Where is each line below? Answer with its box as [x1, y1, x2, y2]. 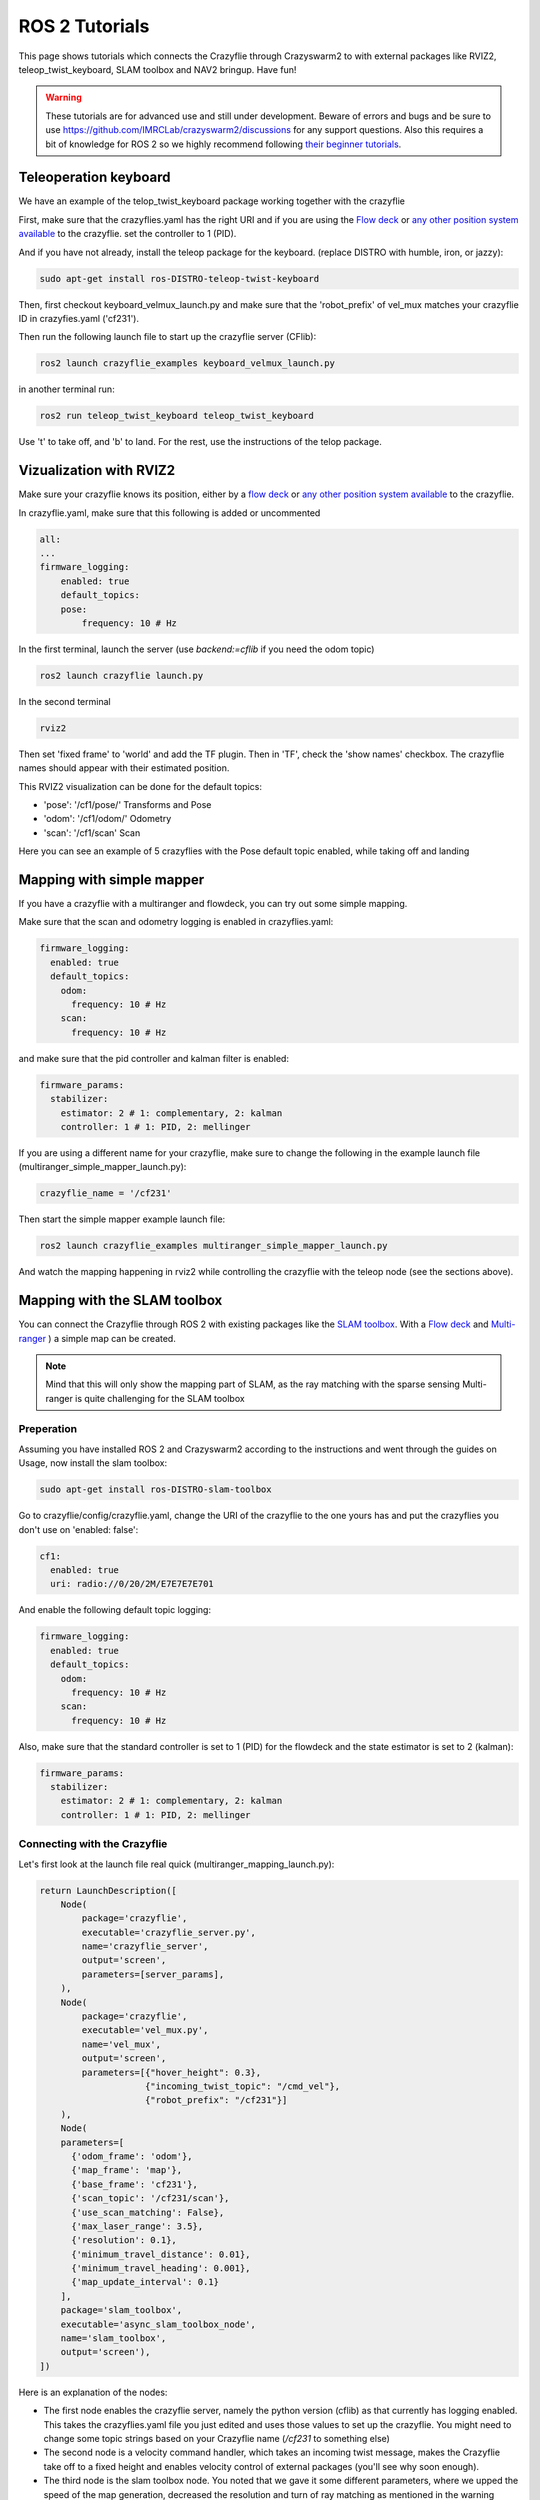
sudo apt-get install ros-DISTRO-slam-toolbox [39, 1484, 272, 1495]
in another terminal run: [18, 383, 115, 395]
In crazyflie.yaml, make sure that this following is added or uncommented [18, 506, 321, 519]
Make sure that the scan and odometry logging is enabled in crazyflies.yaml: [18, 916, 334, 928]
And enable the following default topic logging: [18, 1604, 212, 1616]
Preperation [18, 1422, 78, 1436]
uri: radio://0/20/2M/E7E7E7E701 [50, 1578, 214, 1590]
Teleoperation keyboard [18, 169, 171, 186]
